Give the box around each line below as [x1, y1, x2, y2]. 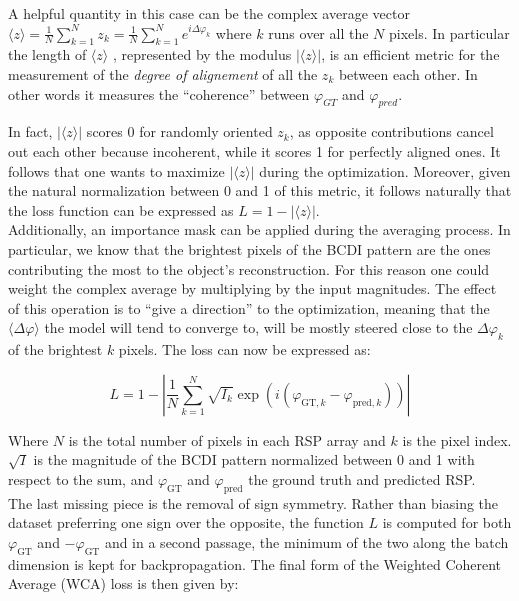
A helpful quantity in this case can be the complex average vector [8, 3, 410, 23]
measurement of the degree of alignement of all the [8, 63, 318, 84]
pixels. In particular [388, 22, 510, 43]
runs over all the [268, 22, 369, 43]
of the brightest [8, 339, 103, 360]
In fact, [8, 121, 53, 142]
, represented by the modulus [112, 44, 292, 65]
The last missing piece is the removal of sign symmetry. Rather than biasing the [8, 492, 499, 513]
